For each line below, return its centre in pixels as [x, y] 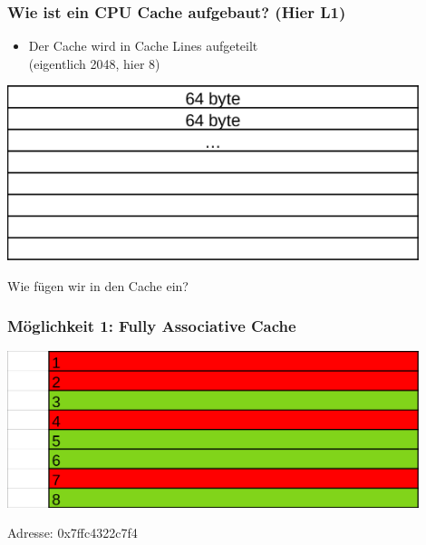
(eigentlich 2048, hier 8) [94, 63]
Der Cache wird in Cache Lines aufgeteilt [143, 46]
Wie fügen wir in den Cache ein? [98, 285]
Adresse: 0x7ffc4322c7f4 [73, 533]
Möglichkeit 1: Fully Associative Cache [152, 326]
